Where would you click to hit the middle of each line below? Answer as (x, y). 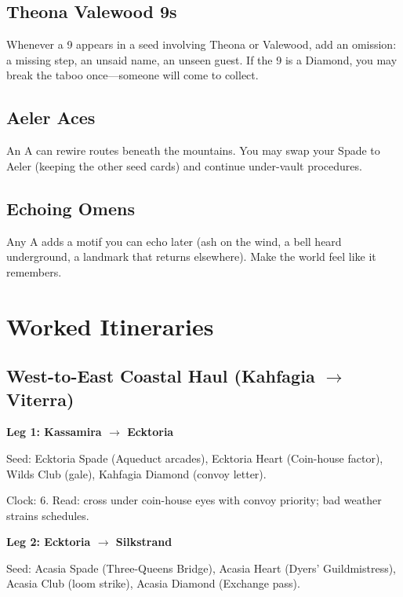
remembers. (34, 271)
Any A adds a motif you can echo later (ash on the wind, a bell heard (174, 241)
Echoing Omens (71, 208)
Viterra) (40, 399)
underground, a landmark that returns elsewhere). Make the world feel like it (191, 256)
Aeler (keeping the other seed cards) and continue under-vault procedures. (184, 165)
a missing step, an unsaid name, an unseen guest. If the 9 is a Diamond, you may (202, 59)
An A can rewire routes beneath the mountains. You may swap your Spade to (193, 150)
